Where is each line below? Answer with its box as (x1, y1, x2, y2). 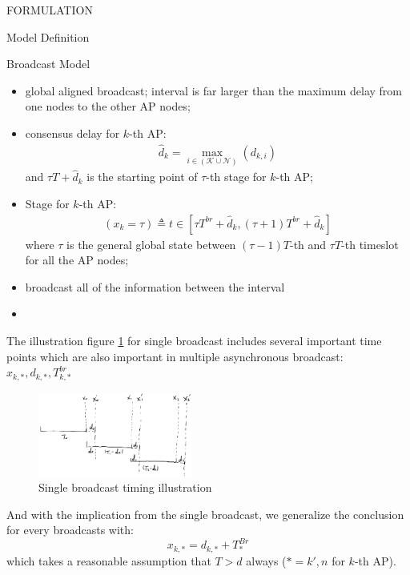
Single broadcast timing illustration (38, 479, 212, 496)
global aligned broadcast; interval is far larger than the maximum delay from (25, 82, 402, 99)
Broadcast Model (6, 55, 90, 72)
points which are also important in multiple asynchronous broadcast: (6, 348, 344, 364)
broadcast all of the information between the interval (25, 278, 285, 295)
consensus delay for (25, 124, 120, 141)
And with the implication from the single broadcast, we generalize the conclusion (6, 505, 404, 522)
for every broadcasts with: (6, 521, 134, 538)
